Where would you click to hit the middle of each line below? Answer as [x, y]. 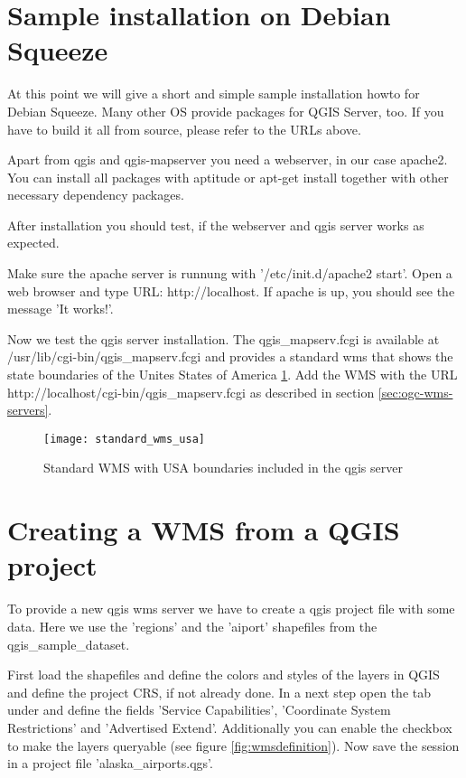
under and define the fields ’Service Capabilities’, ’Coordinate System [199, 710]
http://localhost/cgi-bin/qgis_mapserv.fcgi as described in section [191, 392]
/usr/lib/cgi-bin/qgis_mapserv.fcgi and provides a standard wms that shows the [230, 356]
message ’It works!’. [61, 309]
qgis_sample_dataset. [69, 644]
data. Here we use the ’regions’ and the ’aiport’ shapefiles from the [192, 626]
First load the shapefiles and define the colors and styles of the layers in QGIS [224, 675]
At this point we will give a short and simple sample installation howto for [214, 94]
